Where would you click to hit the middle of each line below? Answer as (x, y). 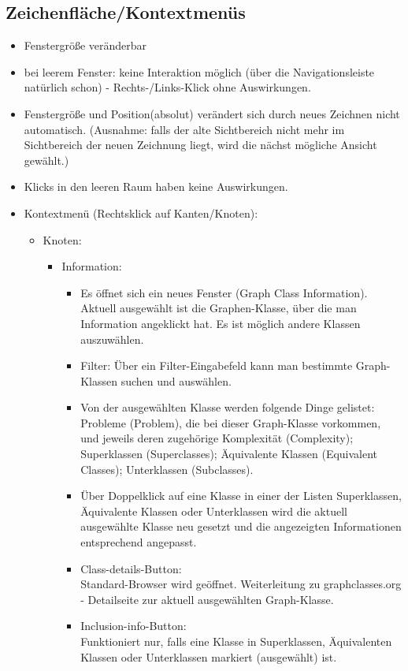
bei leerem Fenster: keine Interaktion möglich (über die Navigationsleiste (199, 71)
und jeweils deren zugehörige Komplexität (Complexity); (217, 438)
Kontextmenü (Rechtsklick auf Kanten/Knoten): (141, 212)
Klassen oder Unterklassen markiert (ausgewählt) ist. (209, 656)
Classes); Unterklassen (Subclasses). (167, 469)
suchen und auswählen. (176, 380)
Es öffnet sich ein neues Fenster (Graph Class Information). (224, 292)
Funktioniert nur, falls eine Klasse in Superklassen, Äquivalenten (236, 641)
